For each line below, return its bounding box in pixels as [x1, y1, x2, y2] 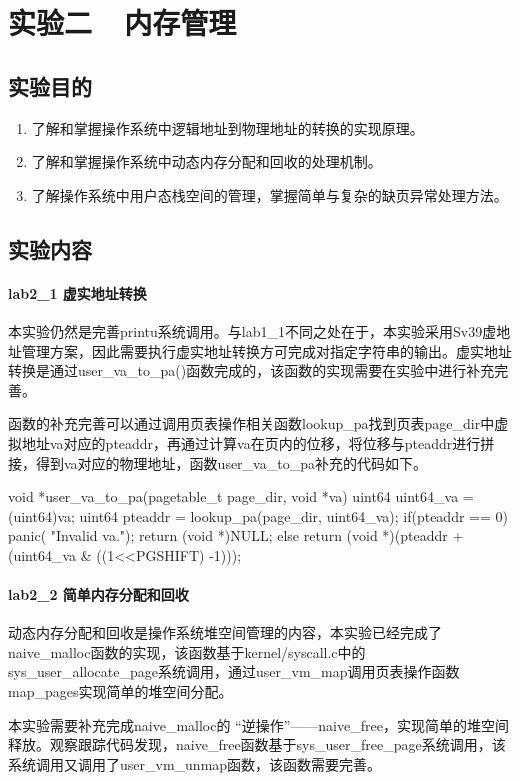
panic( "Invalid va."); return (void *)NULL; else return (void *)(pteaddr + [8, 525, 464, 546]
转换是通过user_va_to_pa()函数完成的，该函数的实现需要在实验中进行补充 [8, 360, 495, 381]
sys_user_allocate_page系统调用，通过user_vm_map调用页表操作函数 [8, 661, 460, 682]
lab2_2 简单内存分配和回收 [8, 584, 189, 605]
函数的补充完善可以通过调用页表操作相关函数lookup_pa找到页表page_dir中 [8, 413, 495, 434]
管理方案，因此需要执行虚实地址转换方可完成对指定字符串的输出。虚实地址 [21, 340, 512, 361]
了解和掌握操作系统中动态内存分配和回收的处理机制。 [31, 151, 382, 172]
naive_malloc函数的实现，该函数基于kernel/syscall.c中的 [8, 641, 366, 662]
